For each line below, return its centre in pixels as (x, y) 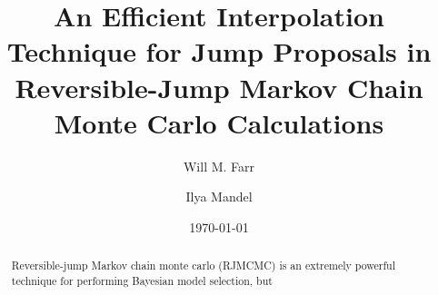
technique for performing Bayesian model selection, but (142, 280)
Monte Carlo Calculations (219, 122)
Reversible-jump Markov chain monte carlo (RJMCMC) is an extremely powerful (204, 265)
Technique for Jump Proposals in (219, 51)
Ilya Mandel (219, 197)
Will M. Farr (219, 166)
